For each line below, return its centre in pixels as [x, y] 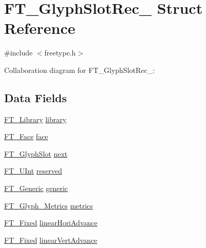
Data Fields [36, 97]
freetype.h [60, 53]
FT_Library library [35, 119]
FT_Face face [26, 136]
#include [18, 53]
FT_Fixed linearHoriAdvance [51, 223]
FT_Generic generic [36, 188]
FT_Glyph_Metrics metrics [49, 205]
